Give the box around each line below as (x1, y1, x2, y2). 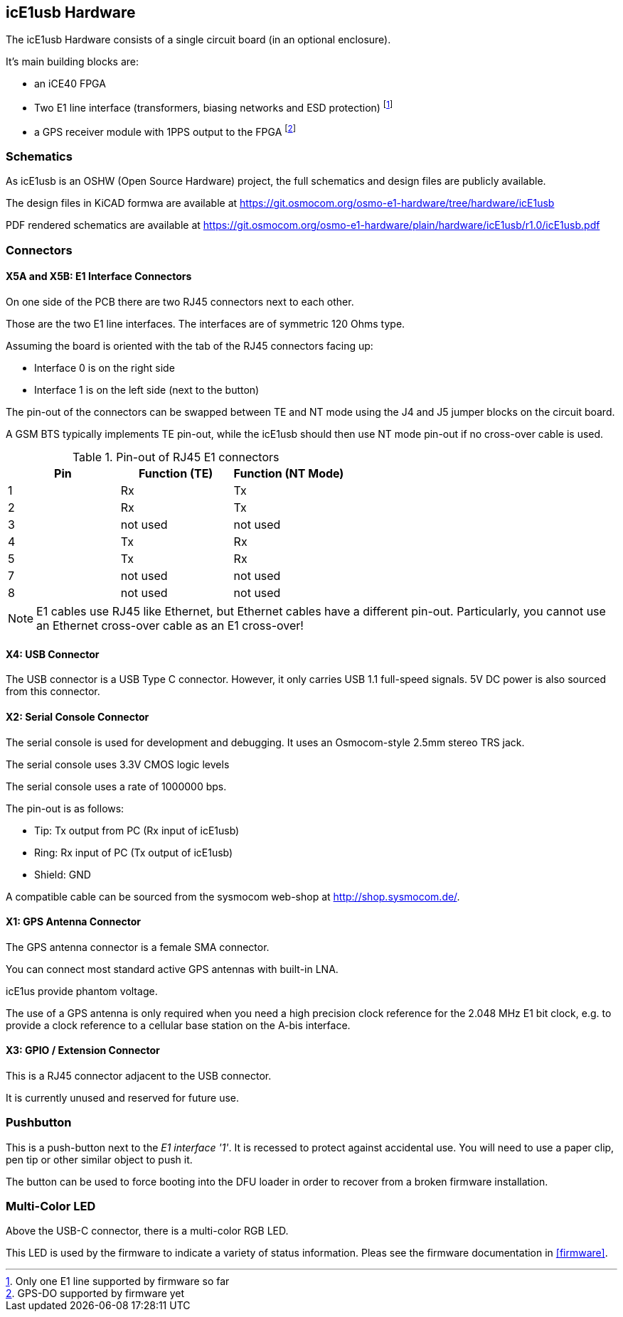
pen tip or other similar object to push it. (6, 1153, 193, 1166)
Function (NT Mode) (233, 466, 344, 481)
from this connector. (6, 685, 100, 698)
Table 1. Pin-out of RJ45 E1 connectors (72, 450, 279, 465)
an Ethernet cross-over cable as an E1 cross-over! (36, 618, 304, 633)
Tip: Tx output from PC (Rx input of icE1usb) (34, 824, 240, 837)
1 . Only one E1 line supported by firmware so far (6, 1275, 230, 1288)
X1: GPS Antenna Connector (6, 915, 142, 928)
